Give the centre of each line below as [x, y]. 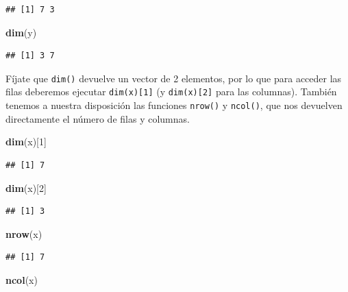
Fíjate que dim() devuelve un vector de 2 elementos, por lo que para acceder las [174, 78]
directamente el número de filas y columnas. [98, 118]
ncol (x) [22, 279]
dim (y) [21, 32]
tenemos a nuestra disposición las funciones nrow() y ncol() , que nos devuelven [174, 105]
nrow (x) [24, 233]
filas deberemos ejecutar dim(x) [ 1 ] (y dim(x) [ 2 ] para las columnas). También [171, 92]
